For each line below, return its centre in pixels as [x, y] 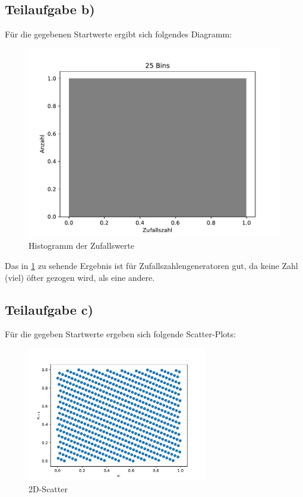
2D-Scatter [48, 489]
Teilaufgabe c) [49, 309]
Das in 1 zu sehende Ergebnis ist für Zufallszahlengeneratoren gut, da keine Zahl [151, 265]
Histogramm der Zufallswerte [81, 246]
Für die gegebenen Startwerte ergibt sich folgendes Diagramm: [118, 34]
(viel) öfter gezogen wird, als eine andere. [80, 277]
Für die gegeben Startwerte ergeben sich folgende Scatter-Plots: [120, 334]
